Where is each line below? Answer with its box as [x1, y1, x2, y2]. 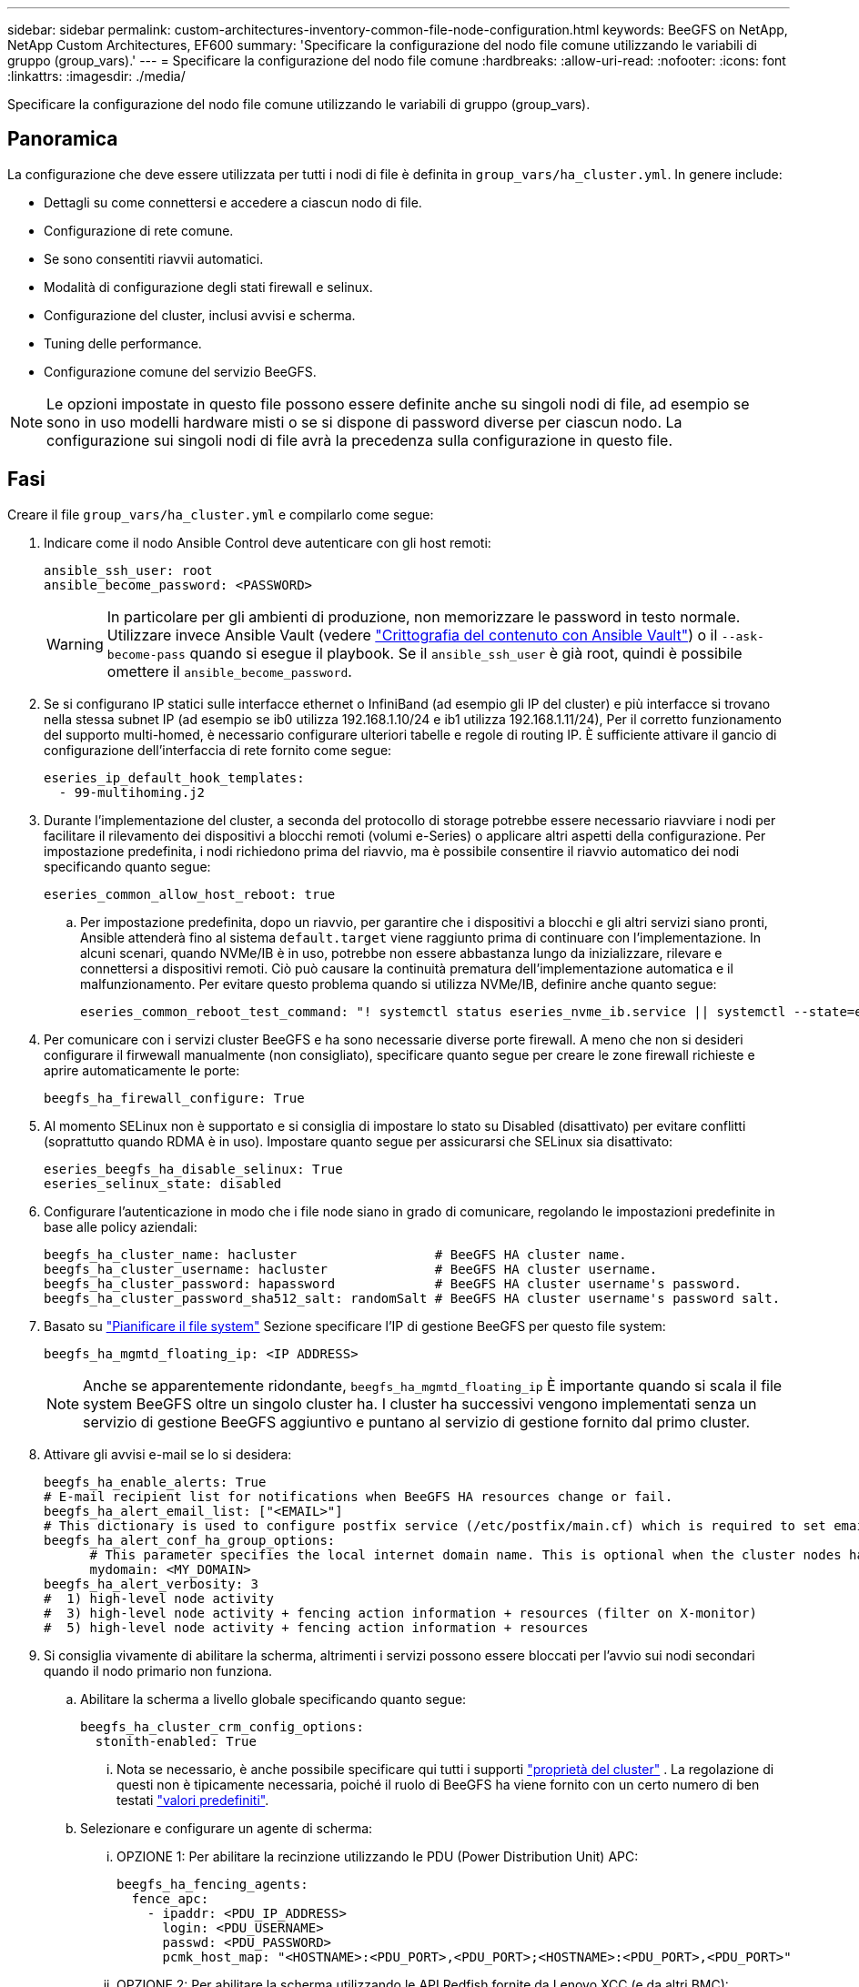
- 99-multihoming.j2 [58, 784, 206, 800]
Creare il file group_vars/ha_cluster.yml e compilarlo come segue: [7, 506, 434, 522]
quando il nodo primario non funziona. [44, 1662, 273, 1679]
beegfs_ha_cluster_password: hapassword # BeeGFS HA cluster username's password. [44, 1276, 743, 1291]
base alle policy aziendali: [44, 1218, 197, 1235]
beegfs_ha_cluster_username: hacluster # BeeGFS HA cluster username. [44, 1261, 658, 1276]
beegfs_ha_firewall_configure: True [44, 1090, 305, 1105]
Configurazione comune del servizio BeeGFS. [44, 363, 317, 379]
